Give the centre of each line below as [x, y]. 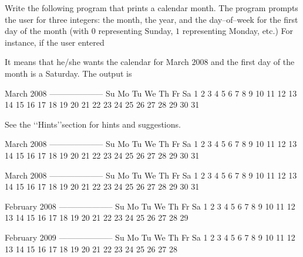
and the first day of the [253, 62]
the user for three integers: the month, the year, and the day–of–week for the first [151, 19]
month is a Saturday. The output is [68, 73]
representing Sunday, [136, 31]
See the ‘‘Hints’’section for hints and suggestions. [93, 124]
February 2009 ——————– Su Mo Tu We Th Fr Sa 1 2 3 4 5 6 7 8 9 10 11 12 [150, 237]
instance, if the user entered [55, 42]
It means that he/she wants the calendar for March [97, 62]
